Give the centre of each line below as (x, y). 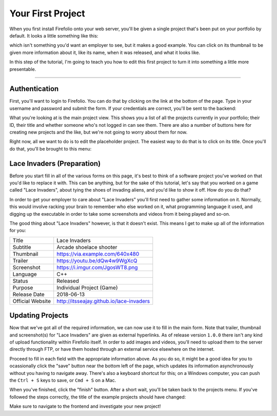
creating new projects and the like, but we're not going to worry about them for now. (98, 132)
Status (20, 281)
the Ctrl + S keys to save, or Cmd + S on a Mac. (63, 381)
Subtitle (22, 247)
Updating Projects (39, 316)
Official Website (32, 301)
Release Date (28, 294)
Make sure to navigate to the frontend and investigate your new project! (85, 406)
